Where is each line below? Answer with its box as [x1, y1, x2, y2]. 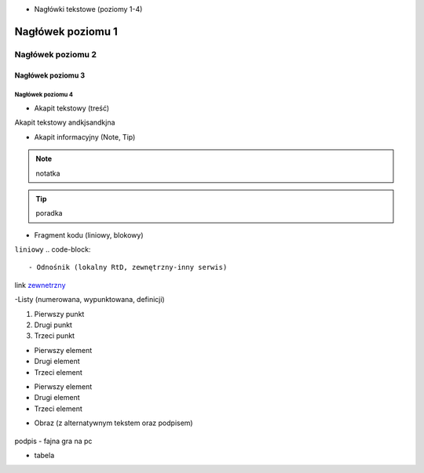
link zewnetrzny [14, 280, 66, 289]
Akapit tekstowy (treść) [34, 103, 110, 113]
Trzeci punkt [34, 331, 75, 340]
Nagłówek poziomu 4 [14, 91, 74, 99]
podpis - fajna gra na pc [14, 436, 93, 446]
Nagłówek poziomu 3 [14, 71, 86, 80]
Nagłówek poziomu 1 [14, 24, 118, 38]
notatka [35, 169, 60, 178]
